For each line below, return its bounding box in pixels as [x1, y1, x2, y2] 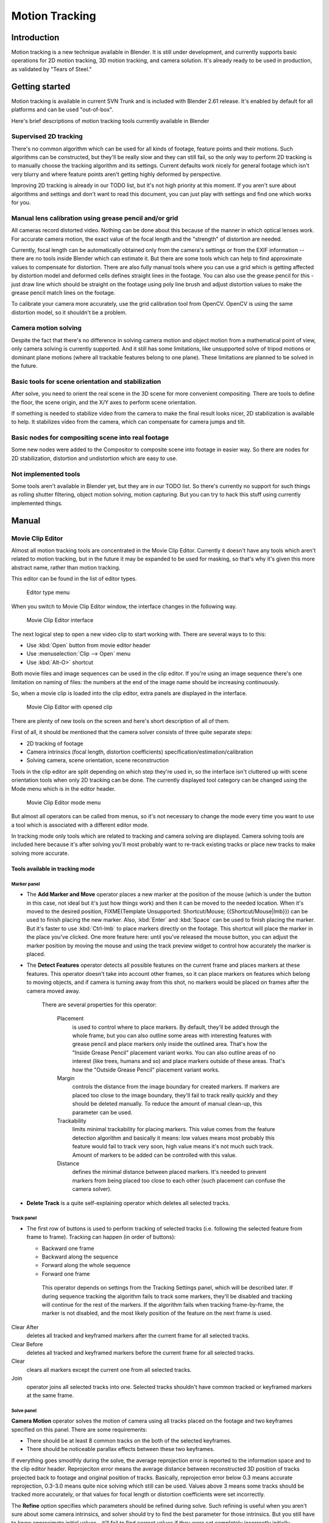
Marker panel [11, 881, 40, 887]
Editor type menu [26, 588, 70, 596]
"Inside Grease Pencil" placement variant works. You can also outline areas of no [72, 1048, 276, 1056]
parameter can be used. [72, 1109, 133, 1116]
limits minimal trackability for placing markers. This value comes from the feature [72, 1126, 275, 1133]
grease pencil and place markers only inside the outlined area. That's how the [72, 1041, 267, 1048]
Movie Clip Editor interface [26, 617, 94, 624]
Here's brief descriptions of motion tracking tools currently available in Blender [11, 117, 210, 124]
